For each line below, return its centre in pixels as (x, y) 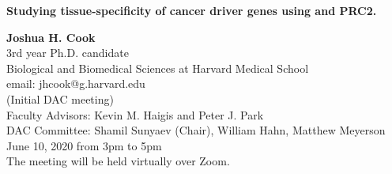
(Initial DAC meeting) (60, 98)
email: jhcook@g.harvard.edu (76, 83)
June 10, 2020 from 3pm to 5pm (84, 145)
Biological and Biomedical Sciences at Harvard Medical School (158, 68)
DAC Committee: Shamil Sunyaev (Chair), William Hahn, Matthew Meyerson (196, 130)
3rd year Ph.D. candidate (68, 53)
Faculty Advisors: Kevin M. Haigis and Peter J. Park (135, 114)
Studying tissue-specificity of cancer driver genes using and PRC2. (192, 10)
